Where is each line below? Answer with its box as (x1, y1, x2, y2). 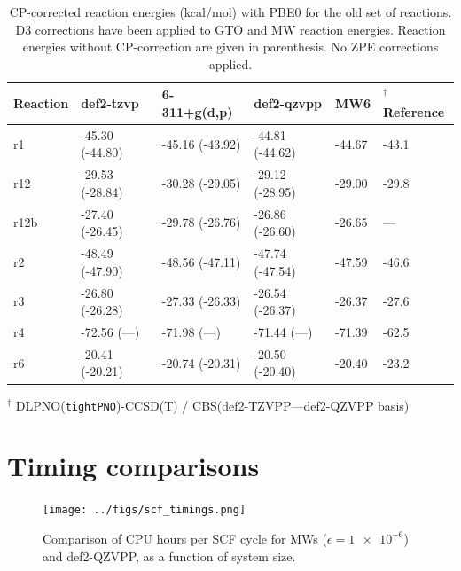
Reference (382, 102, 445, 121)
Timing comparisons (7, 448, 260, 484)
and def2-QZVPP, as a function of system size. (43, 546, 296, 565)
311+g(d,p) (161, 102, 233, 121)
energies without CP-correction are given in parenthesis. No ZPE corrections (22, 37, 439, 56)
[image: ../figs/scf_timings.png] (43, 504, 246, 517)
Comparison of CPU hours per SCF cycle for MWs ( (43, 528, 327, 547)
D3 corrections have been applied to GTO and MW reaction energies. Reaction (15, 20, 446, 38)
